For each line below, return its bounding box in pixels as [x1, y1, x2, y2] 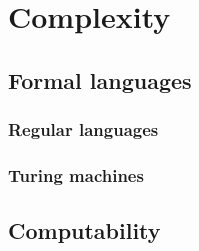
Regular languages [8, 117, 159, 142]
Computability [8, 215, 161, 246]
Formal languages [8, 64, 192, 95]
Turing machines [8, 162, 144, 187]
